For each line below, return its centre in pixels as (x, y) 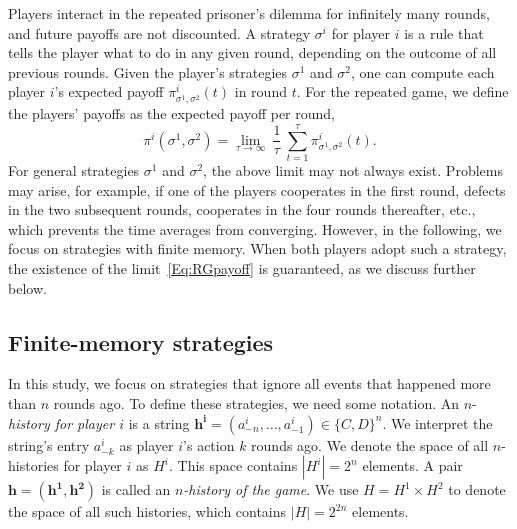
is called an (136, 489)
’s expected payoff (109, 91)
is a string (159, 422)
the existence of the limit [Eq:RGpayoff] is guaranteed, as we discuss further (242, 268)
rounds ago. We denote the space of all (370, 444)
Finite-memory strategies (141, 341)
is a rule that (444, 32)
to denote (477, 489)
